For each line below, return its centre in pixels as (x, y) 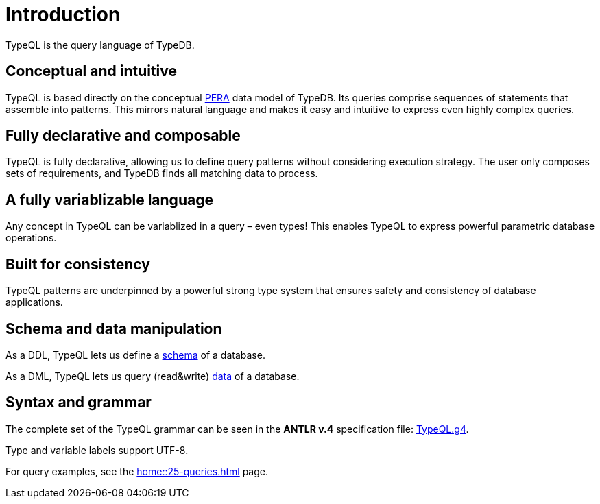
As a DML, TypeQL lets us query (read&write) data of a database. (153, 376)
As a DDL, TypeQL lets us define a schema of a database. (135, 355)
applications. (34, 302)
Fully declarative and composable (123, 136)
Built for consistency (78, 264)
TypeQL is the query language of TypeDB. (100, 45)
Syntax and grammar (79, 403)
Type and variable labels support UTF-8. (97, 450)
